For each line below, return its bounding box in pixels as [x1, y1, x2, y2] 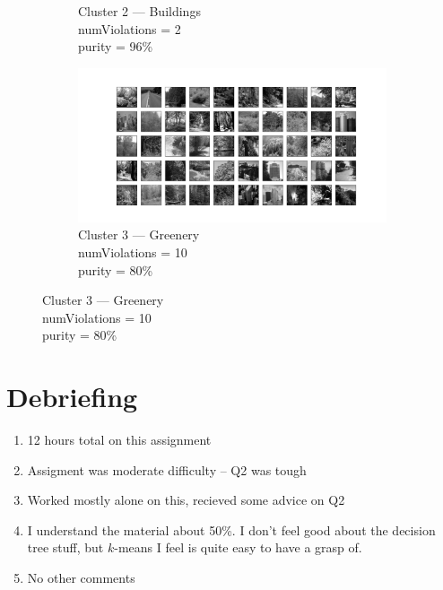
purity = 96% [78, 37, 153, 56]
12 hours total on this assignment [27, 430, 212, 449]
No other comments [27, 568, 135, 587]
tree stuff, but [27, 538, 104, 557]
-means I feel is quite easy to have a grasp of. [114, 538, 362, 557]
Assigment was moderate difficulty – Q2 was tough [27, 460, 307, 479]
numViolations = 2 [78, 19, 181, 38]
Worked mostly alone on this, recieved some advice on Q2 [27, 490, 345, 509]
